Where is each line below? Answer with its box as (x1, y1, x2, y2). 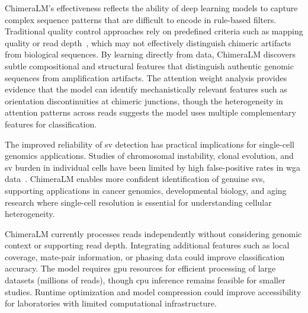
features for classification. (5, 117, 97, 130)
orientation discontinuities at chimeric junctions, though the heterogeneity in (5, 94, 283, 107)
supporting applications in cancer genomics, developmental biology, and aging (5, 184, 287, 196)
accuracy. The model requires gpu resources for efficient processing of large (5, 262, 276, 274)
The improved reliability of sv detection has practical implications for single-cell (5, 138, 294, 150)
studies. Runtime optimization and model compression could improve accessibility (5, 285, 301, 298)
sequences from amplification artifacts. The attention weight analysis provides (5, 71, 287, 84)
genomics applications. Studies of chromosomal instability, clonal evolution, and (5, 149, 294, 162)
